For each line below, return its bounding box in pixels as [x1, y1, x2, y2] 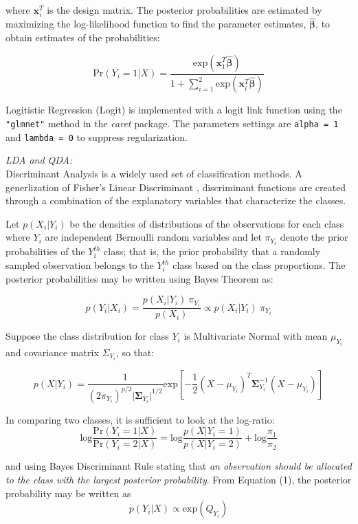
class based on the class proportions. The [172, 258, 346, 272]
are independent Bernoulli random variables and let [45, 230, 262, 244]
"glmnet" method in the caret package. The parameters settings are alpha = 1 [5, 116, 339, 131]
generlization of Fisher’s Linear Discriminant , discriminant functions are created [5, 179, 346, 194]
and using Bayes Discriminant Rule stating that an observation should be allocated [5, 459, 352, 473]
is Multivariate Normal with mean [183, 329, 328, 343]
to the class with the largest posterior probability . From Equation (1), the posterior [5, 472, 352, 487]
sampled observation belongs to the [5, 258, 154, 272]
